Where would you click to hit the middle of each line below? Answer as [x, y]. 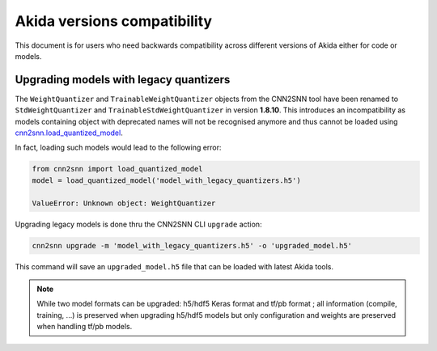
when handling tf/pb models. [85, 327]
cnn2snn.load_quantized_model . [69, 133]
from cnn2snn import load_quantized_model [117, 169]
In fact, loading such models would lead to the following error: [118, 148]
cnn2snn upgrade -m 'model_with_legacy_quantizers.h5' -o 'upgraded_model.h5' [192, 245]
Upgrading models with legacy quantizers [123, 80]
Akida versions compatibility [114, 21]
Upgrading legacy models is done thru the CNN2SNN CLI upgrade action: [138, 224]
